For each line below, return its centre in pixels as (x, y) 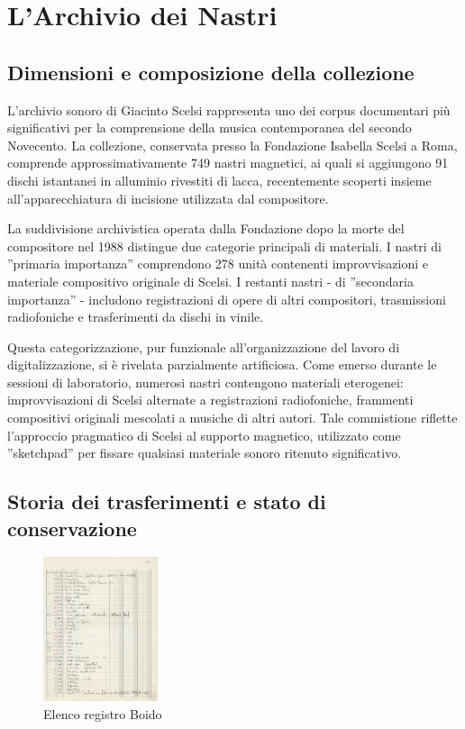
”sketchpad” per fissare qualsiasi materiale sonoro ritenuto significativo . (205, 453)
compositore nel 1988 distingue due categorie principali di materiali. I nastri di (224, 246)
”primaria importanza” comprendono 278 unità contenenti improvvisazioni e (218, 264)
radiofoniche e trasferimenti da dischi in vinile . (136, 317)
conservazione (72, 528)
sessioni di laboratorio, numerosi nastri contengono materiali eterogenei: (205, 382)
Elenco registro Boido (103, 713)
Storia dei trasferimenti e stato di (167, 501)
